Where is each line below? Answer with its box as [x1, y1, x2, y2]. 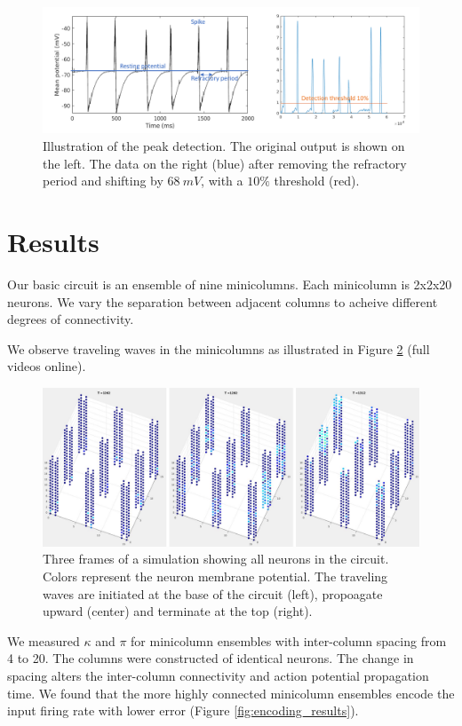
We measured [7, 631, 80, 650]
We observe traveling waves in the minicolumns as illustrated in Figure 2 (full [7, 339, 430, 358]
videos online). [7, 357, 86, 375]
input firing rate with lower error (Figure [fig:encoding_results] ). [7, 701, 359, 720]
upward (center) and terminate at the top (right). [43, 602, 313, 620]
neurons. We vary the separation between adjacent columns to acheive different [7, 292, 438, 311]
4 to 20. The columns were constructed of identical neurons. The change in [7, 649, 414, 667]
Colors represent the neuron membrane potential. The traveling [43, 566, 388, 585]
